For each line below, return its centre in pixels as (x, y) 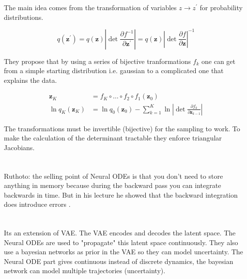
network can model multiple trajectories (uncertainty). (85, 271)
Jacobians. (19, 147)
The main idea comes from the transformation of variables (90, 7)
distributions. (24, 17)
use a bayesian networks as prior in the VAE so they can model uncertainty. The (123, 252)
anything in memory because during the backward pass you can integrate (113, 185)
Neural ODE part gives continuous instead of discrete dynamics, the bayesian (119, 261)
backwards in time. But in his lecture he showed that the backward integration (121, 194)
